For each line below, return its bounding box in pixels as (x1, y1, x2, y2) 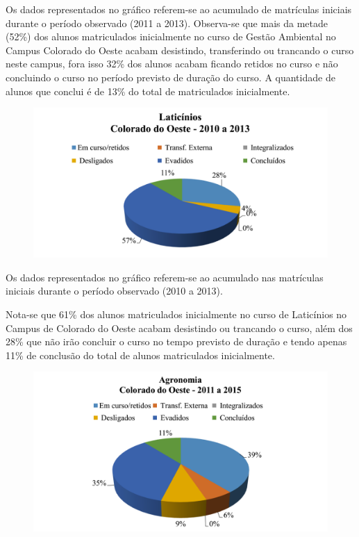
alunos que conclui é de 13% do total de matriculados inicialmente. (6, 83, 290, 98)
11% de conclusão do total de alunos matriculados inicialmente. (6, 347, 275, 362)
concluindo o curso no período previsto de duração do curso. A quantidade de (6, 69, 335, 84)
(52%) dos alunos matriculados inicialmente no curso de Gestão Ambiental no (6, 29, 336, 44)
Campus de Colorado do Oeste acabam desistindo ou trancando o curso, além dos (6, 320, 353, 335)
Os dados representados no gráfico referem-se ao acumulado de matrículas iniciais (6, 2, 352, 16)
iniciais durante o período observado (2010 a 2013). (6, 283, 223, 298)
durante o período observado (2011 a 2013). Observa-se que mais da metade (6, 15, 328, 30)
